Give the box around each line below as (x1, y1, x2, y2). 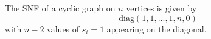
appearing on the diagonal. (106, 22, 207, 35)
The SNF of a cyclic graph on (5, 2, 116, 14)
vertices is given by (126, 2, 197, 14)
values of (47, 22, 80, 35)
